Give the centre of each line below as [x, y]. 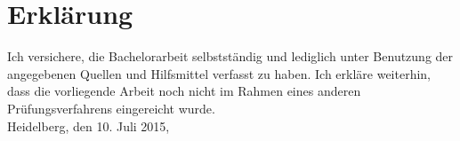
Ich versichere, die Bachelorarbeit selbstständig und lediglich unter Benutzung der [230, 56]
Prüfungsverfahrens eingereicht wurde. [111, 108]
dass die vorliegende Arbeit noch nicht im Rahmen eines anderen [184, 91]
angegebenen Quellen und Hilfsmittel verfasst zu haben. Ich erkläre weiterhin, [219, 73]
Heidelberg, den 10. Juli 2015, [89, 125]
